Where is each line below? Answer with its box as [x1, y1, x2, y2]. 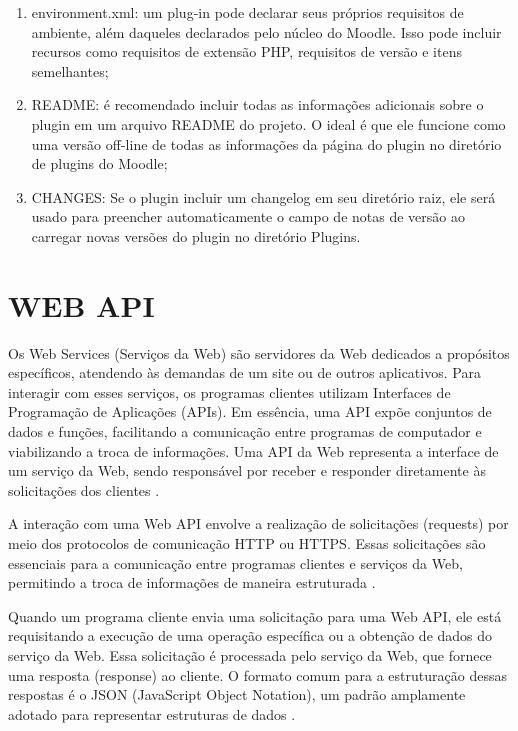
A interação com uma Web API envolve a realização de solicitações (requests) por [8, 513, 509, 534]
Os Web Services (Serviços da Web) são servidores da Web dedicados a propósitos [8, 342, 510, 363]
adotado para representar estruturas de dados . [8, 703, 296, 724]
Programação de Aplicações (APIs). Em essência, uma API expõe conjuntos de [8, 401, 492, 422]
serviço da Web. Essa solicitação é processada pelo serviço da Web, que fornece [8, 644, 492, 665]
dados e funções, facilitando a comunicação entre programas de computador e [8, 421, 482, 442]
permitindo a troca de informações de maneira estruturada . [8, 572, 376, 593]
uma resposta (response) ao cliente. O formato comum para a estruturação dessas [8, 664, 507, 685]
